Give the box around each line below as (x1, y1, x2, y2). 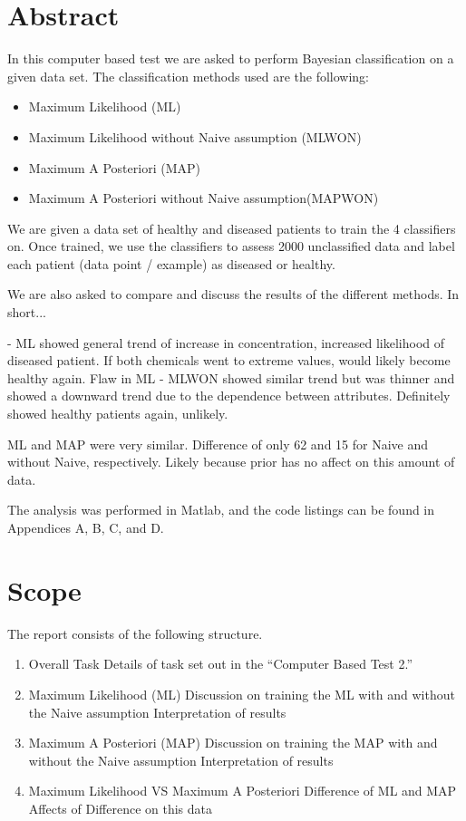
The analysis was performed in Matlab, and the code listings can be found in (7, 500, 435, 519)
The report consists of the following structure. (7, 623, 263, 642)
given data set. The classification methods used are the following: (7, 66, 370, 85)
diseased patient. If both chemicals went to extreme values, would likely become (7, 351, 451, 370)
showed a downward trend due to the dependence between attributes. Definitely (7, 386, 451, 405)
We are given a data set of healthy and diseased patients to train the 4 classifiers (7, 218, 456, 237)
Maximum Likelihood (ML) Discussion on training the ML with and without (28, 684, 455, 703)
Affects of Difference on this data (28, 798, 212, 817)
